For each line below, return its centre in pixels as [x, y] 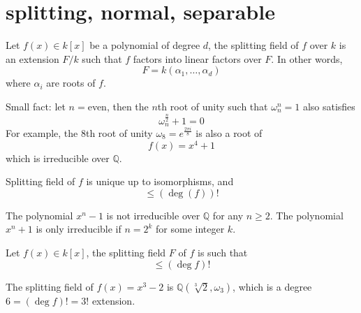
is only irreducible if [79, 229]
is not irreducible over [153, 215]
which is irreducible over [58, 158]
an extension [32, 58]
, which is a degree [272, 286]
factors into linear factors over [197, 58]
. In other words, [307, 58]
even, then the [118, 106]
